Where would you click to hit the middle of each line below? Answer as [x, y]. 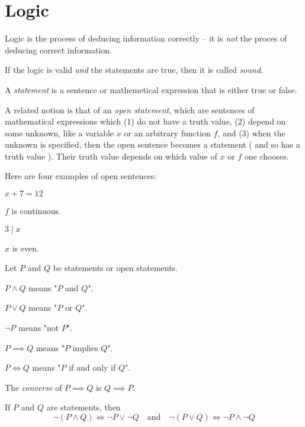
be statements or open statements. [115, 268]
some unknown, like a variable [60, 133]
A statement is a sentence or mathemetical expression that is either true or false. [151, 89]
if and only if [92, 367]
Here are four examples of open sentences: [81, 176]
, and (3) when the [251, 133]
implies [85, 347]
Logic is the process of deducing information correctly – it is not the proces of [146, 38]
